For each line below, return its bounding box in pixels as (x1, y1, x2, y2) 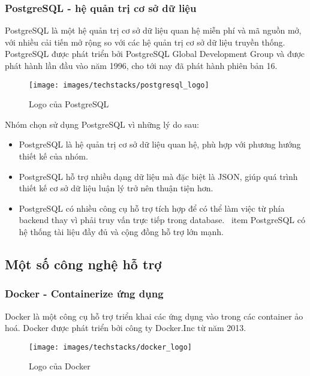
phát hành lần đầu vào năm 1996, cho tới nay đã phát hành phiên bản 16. (5, 59, 278, 71)
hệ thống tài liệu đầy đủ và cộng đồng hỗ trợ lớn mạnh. (19, 225, 224, 237)
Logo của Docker (29, 360, 91, 372)
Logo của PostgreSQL (29, 98, 109, 110)
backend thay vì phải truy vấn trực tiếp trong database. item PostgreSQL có (19, 213, 305, 226)
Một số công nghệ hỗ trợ (5, 254, 162, 273)
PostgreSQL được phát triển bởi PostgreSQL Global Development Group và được (5, 47, 305, 60)
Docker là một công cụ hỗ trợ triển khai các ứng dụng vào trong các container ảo (5, 309, 303, 322)
